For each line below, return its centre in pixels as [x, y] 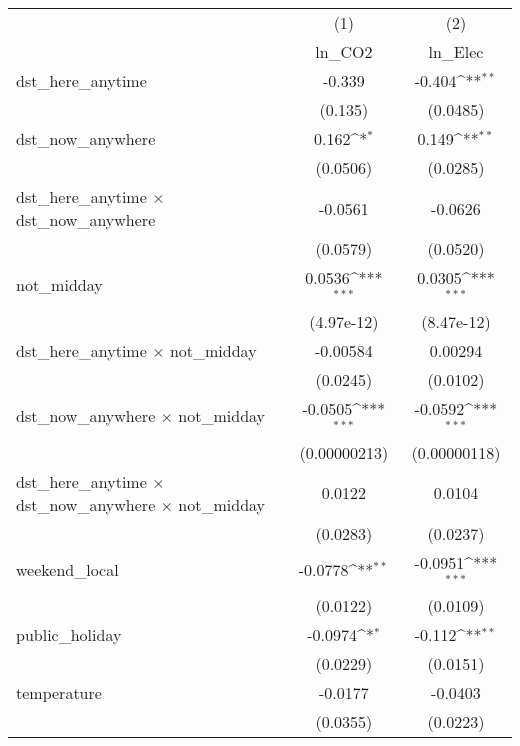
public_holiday [69, 635]
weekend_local [67, 569]
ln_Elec [456, 51]
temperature [59, 693]
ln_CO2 [344, 51]
